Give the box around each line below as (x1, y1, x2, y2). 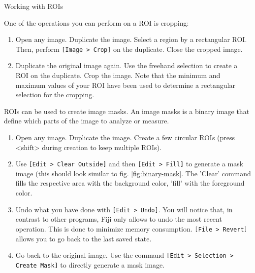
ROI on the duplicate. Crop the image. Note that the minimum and (15, 70, 221, 80)
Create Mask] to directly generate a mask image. (15, 259, 165, 270)
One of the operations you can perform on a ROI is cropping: (4, 17, 189, 28)
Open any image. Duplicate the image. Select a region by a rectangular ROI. (15, 34, 247, 44)
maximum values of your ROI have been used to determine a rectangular (15, 79, 235, 90)
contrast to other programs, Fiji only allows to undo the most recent (15, 214, 222, 224)
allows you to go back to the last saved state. (15, 233, 152, 243)
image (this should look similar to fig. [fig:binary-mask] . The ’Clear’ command (15, 168, 251, 178)
